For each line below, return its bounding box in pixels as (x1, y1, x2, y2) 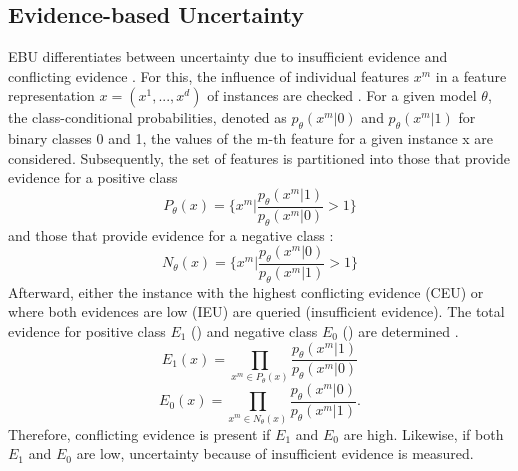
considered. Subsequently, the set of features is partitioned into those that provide (8, 147, 510, 168)
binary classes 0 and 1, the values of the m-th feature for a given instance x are (8, 128, 494, 149)
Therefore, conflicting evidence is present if (8, 423, 271, 444)
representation (8, 85, 95, 106)
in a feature (435, 65, 507, 86)
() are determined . (342, 321, 459, 341)
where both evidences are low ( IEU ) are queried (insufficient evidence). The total (8, 301, 505, 322)
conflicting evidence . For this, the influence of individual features (8, 65, 410, 86)
